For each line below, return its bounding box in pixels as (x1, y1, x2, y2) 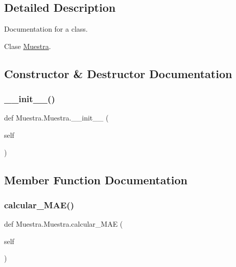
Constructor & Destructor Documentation (4, 65, 232, 81)
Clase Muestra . (4, 40, 51, 51)
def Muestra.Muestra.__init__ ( (4, 112, 109, 123)
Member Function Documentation (4, 172, 188, 187)
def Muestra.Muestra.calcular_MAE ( (4, 219, 123, 229)
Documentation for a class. (4, 23, 88, 34)
